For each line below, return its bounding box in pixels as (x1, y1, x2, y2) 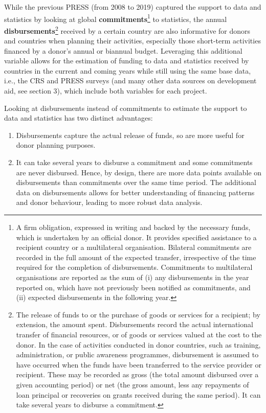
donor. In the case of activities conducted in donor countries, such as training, (16, 339, 261, 350)
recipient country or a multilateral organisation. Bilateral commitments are (16, 242, 252, 253)
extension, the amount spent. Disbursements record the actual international (16, 319, 253, 330)
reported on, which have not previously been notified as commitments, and (16, 282, 251, 292)
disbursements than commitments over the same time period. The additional (16, 177, 256, 188)
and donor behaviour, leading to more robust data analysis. (16, 197, 203, 208)
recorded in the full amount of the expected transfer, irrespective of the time (16, 251, 256, 262)
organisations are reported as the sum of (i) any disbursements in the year (16, 271, 249, 282)
